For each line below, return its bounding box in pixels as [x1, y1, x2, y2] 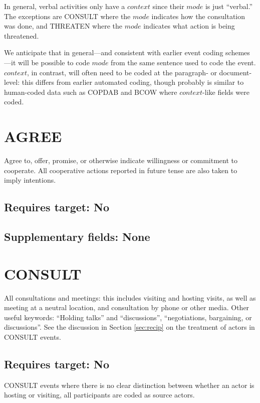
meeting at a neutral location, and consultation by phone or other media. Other [4, 302, 249, 313]
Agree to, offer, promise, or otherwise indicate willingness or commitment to [4, 155, 237, 166]
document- [219, 67, 252, 77]
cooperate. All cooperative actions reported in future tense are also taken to [4, 165, 237, 175]
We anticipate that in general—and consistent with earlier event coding [4, 47, 223, 58]
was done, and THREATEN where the [4, 21, 122, 31]
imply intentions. [4, 175, 56, 185]
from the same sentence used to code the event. [111, 57, 256, 67]
